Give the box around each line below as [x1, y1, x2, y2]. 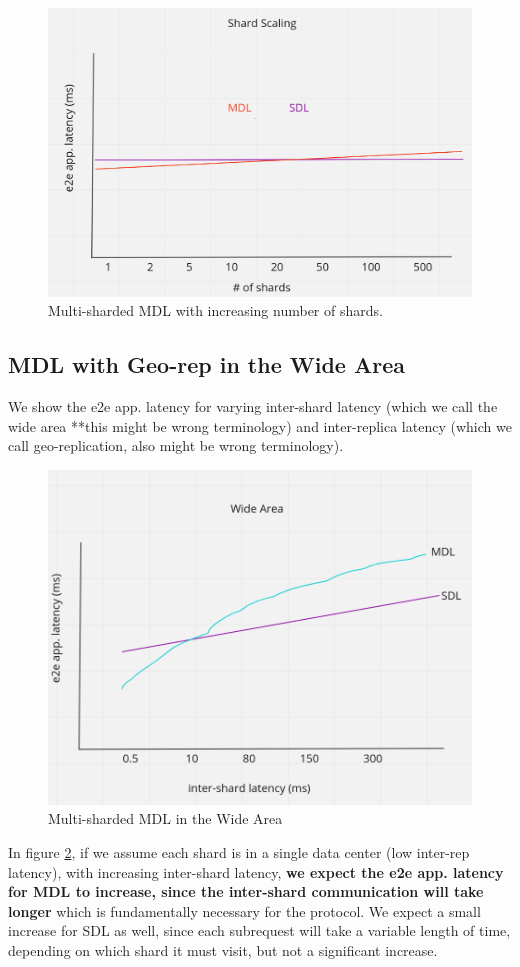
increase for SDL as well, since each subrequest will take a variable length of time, [8, 920, 511, 941]
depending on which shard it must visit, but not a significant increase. [8, 940, 438, 961]
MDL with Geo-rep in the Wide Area [8, 349, 405, 380]
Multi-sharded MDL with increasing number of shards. [48, 300, 383, 321]
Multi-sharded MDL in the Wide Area [48, 808, 283, 829]
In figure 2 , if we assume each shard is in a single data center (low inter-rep [8, 842, 470, 863]
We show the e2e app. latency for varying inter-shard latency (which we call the [8, 395, 498, 416]
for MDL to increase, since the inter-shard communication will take [8, 881, 484, 902]
